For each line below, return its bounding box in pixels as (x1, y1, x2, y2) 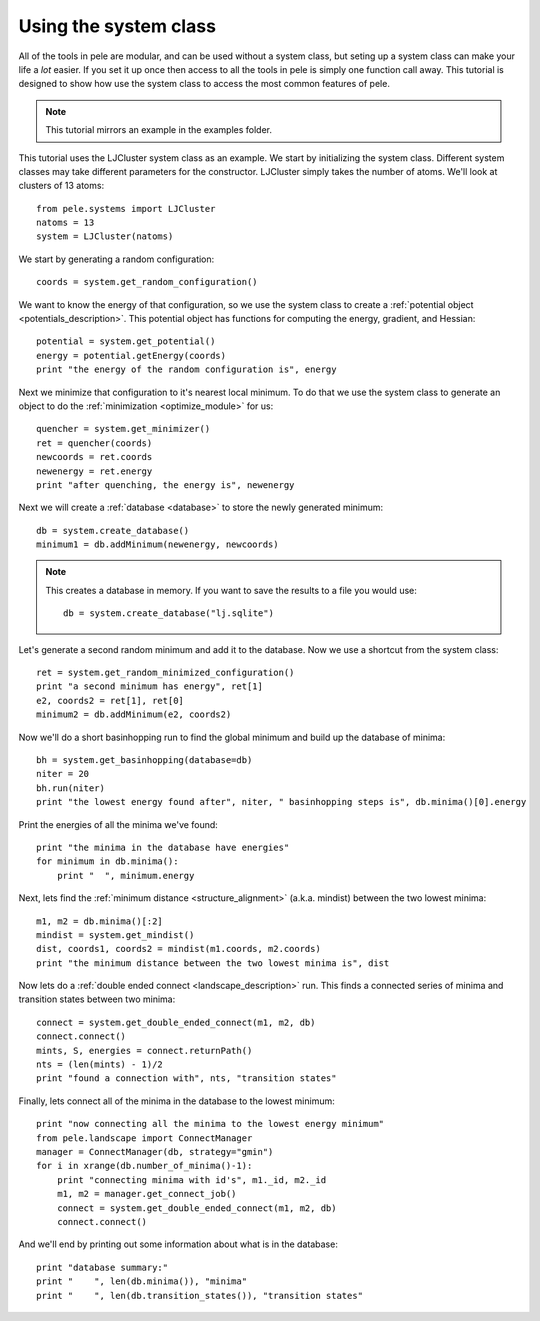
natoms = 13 (36, 217, 95, 229)
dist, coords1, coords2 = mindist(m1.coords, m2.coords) (36, 943, 322, 955)
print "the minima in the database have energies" (36, 841, 290, 853)
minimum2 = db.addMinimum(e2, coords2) (36, 709, 232, 720)
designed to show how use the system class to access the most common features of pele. (18, 78, 390, 90)
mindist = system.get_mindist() (36, 929, 195, 940)
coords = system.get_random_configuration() (36, 276, 259, 288)
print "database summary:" (36, 1261, 169, 1273)
